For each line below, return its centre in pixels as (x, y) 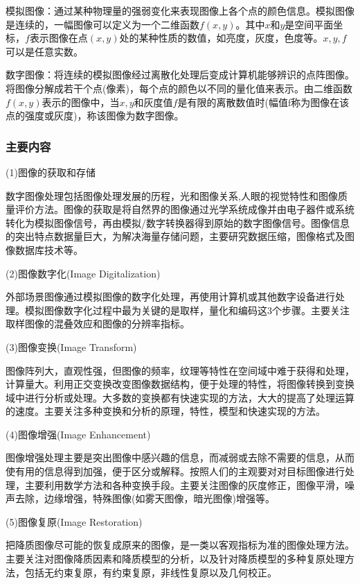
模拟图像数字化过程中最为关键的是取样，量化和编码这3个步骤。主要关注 (187, 310)
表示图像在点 (58, 38)
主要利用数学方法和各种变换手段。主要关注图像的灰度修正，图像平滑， (184, 484)
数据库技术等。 (49, 249)
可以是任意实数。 (44, 51)
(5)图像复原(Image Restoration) (74, 521)
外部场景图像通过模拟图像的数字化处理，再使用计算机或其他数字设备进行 (170, 297)
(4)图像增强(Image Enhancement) (78, 434)
